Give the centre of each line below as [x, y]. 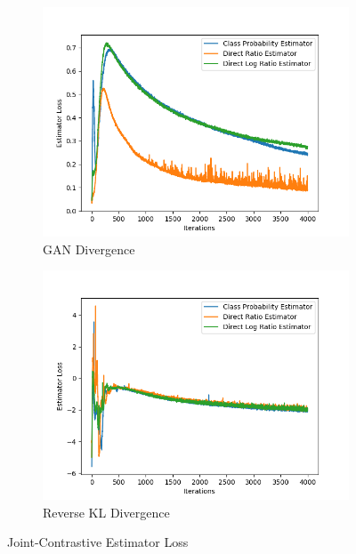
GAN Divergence [89, 249]
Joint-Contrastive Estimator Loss [98, 542]
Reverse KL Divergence [106, 512]
